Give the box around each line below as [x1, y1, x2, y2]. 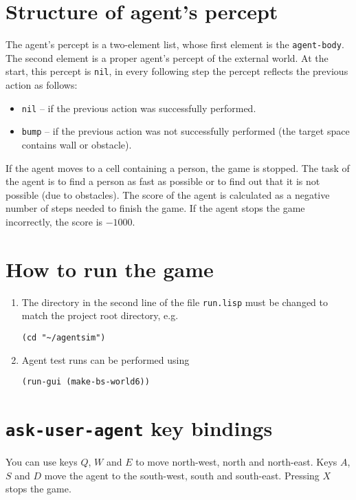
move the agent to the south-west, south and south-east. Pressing [44, 468, 320, 482]
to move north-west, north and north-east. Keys [135, 455, 337, 469]
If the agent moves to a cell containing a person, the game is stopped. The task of [5, 160, 350, 175]
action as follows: [5, 78, 78, 92]
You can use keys [5, 455, 78, 469]
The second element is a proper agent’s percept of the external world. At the [5, 50, 329, 65]
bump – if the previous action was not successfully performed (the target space [21, 124, 350, 138]
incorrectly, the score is [5, 214, 103, 228]
